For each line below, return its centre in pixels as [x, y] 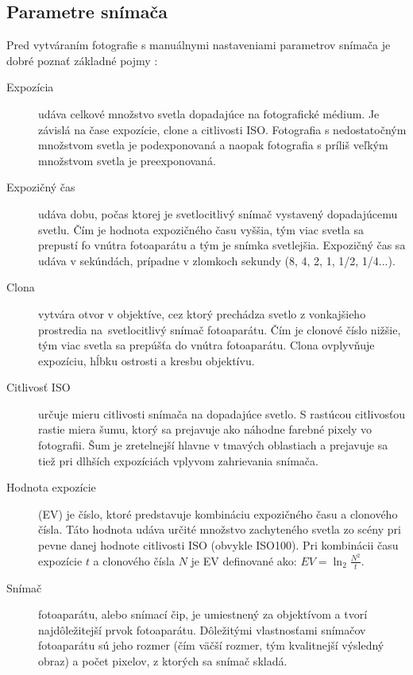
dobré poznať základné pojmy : [82, 60]
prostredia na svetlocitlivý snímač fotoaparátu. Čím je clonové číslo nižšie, [220, 329]
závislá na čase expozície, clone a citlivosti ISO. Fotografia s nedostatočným [222, 129]
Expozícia [30, 87]
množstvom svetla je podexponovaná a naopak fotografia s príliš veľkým [213, 145]
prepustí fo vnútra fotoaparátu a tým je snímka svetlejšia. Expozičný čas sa [222, 245]
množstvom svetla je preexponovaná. [127, 160]
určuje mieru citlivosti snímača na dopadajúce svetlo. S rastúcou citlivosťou [222, 413]
